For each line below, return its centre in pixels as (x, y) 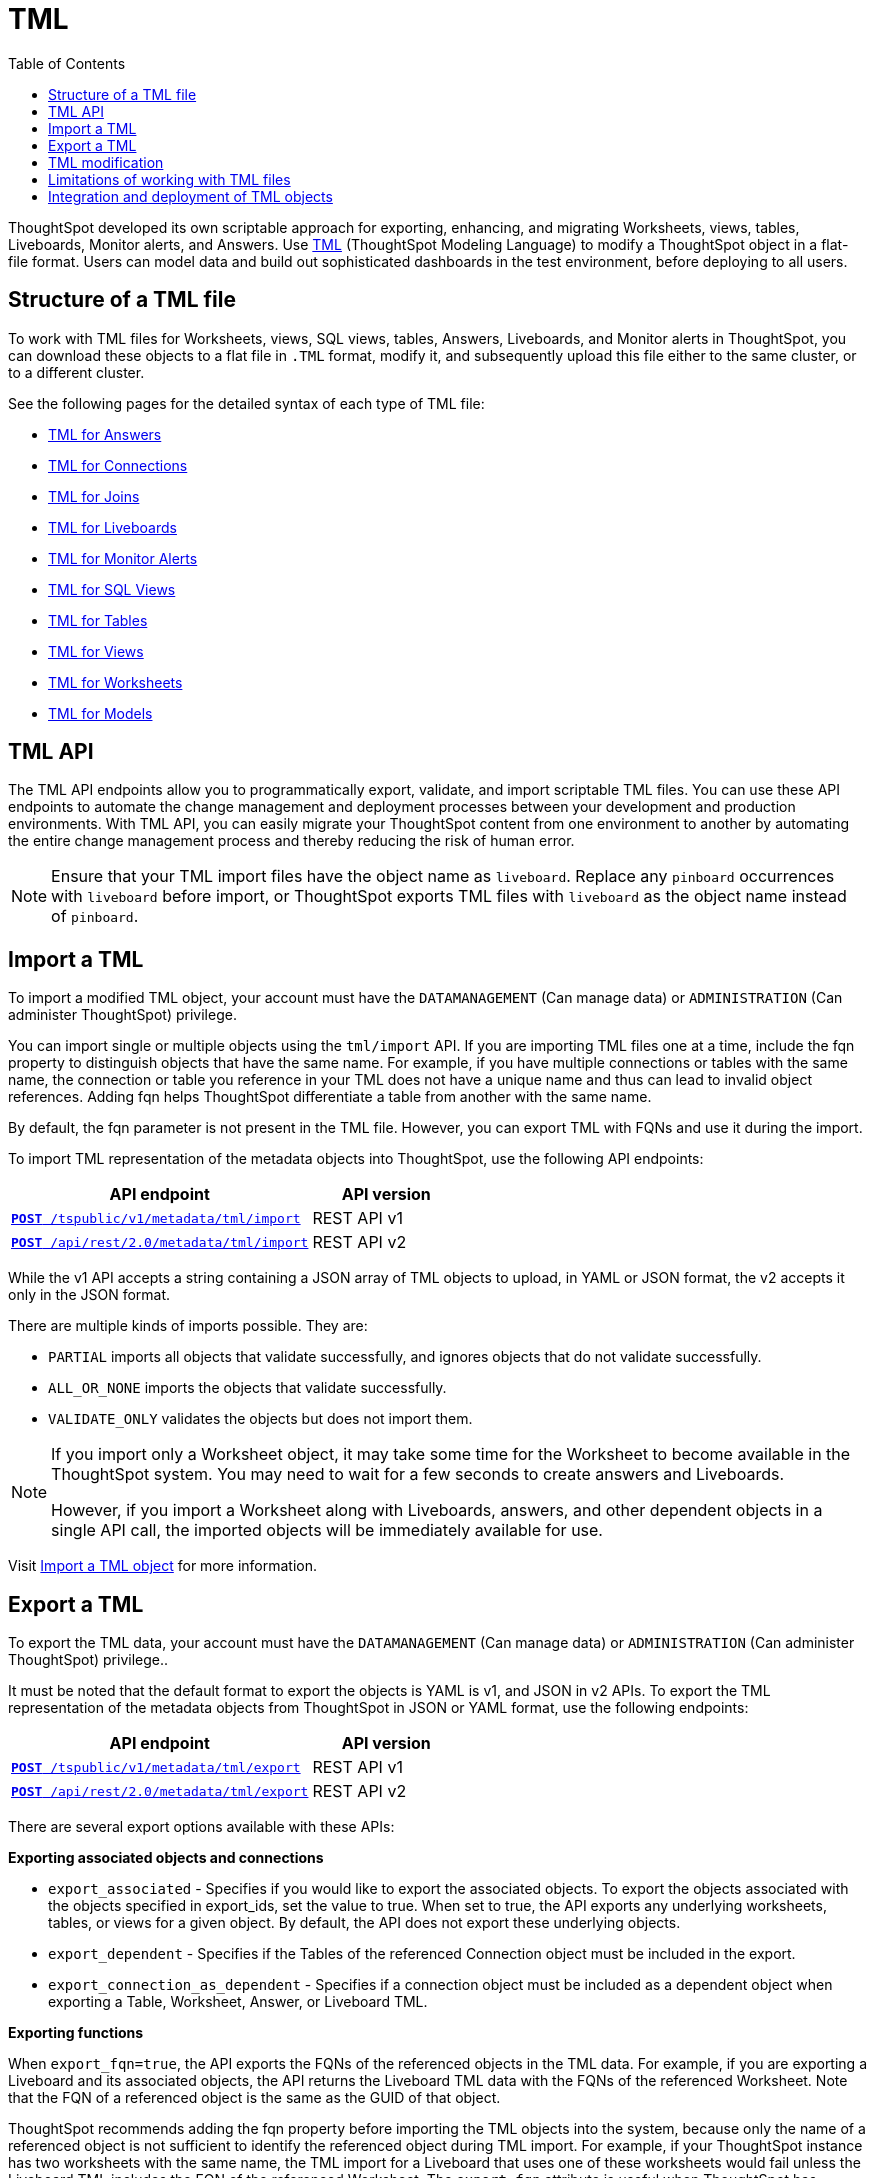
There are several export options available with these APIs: (201, 1827)
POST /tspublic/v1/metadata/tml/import (156, 1218)
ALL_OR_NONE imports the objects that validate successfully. (247, 1388)
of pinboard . (95, 916)
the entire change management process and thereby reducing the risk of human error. (291, 841)
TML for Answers (105, 434)
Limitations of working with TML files (169, 179)
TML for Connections (118, 465)
